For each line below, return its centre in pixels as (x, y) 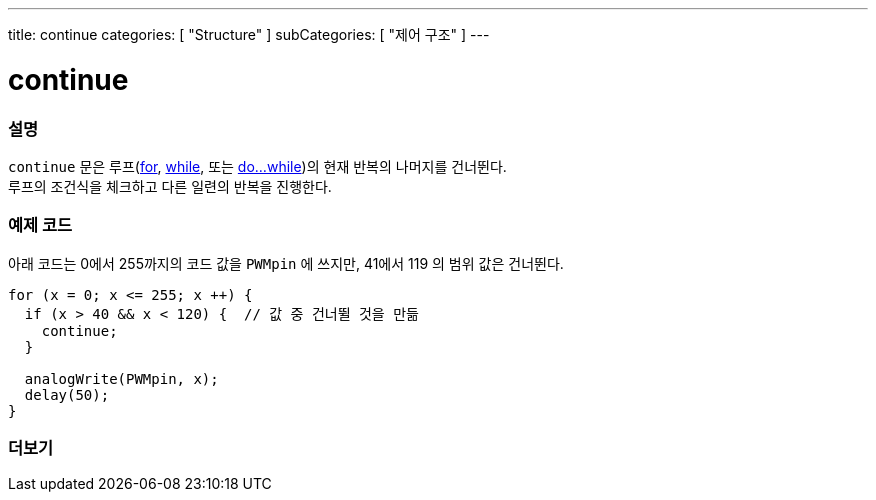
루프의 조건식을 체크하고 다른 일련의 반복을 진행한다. (170, 186)
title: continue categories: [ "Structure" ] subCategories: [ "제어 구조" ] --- (249, 34)
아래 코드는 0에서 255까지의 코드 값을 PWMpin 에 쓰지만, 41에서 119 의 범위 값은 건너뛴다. (286, 263)
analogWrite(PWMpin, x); (121, 378)
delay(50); (67, 394)
